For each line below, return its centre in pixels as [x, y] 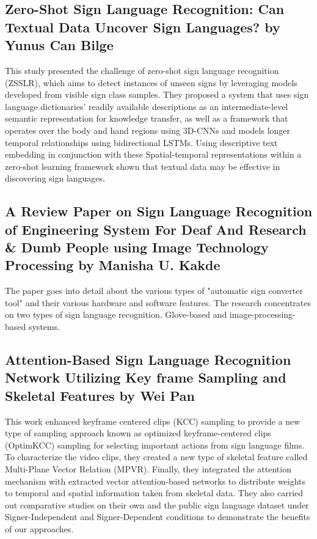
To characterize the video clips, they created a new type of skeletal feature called [156, 457]
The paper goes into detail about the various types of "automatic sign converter [154, 291]
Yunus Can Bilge [59, 45]
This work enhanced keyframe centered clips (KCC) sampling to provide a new [153, 421]
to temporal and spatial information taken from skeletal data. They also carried [154, 493]
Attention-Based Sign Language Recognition [148, 360]
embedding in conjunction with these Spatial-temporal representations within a [153, 154]
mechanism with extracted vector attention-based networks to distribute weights [155, 481]
